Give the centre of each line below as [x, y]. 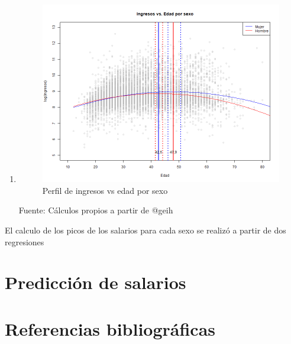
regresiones [25, 241]
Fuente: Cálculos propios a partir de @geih [96, 210]
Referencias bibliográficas [110, 328]
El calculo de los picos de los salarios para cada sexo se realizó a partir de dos [145, 230]
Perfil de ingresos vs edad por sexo [105, 190]
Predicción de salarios [96, 282]
